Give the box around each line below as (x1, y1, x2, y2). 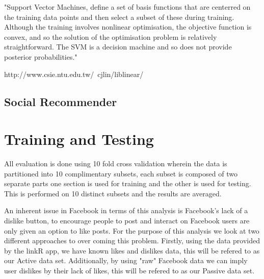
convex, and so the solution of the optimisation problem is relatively (4, 31, 217, 42)
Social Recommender (4, 93, 117, 109)
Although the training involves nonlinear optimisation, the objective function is (4, 21, 252, 32)
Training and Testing (4, 129, 154, 149)
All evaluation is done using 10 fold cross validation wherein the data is (4, 158, 227, 169)
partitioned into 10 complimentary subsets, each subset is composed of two (4, 168, 237, 179)
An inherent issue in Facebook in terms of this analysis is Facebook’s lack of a (4, 205, 248, 216)
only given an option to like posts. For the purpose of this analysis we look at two (4, 225, 259, 236)
